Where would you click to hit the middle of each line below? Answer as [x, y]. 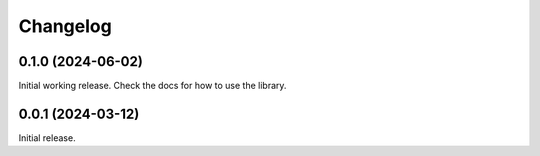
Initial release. [47, 137]
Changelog [65, 26]
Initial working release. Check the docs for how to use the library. [152, 86]
